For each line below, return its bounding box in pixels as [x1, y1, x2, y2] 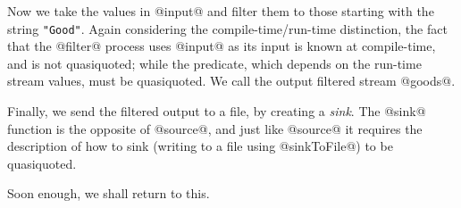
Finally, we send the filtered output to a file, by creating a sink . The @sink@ [7, 102, 426, 121]
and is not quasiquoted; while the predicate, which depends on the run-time [7, 54, 422, 72]
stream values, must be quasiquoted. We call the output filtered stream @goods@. [7, 71, 456, 90]
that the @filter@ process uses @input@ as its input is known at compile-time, [7, 37, 436, 55]
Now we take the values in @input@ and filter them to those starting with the [7, 2, 434, 20]
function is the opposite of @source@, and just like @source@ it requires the [7, 119, 423, 137]
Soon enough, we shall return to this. [7, 184, 210, 203]
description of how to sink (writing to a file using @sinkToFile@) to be [7, 137, 393, 155]
